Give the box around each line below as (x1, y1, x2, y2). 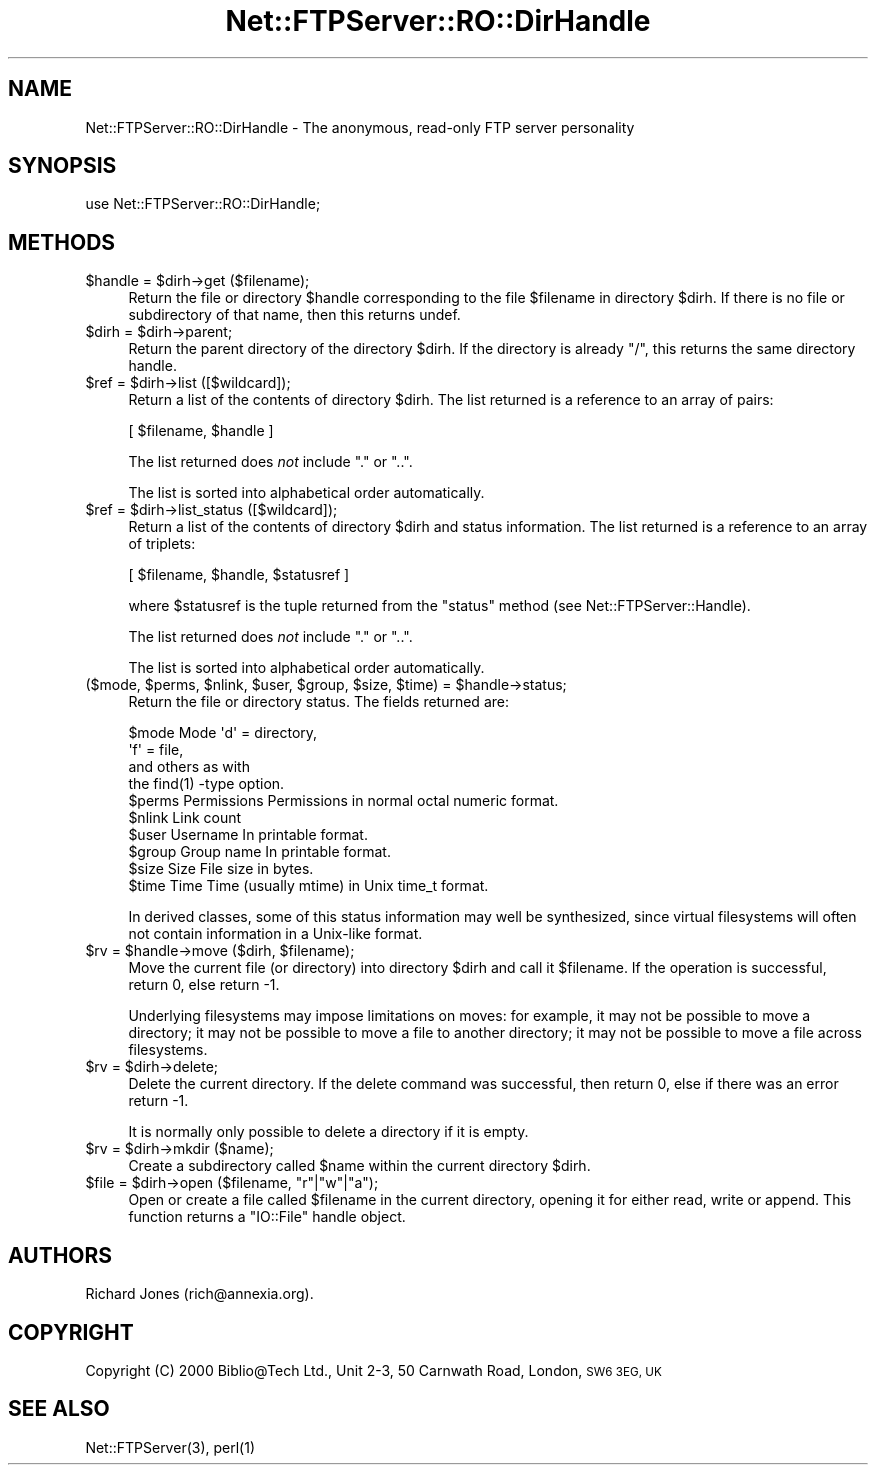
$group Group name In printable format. (128, 843, 391, 861)
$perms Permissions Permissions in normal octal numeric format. (128, 792, 559, 810)
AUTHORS (8, 1242, 113, 1268)
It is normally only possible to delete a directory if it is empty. (128, 1123, 529, 1141)
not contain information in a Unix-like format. (128, 925, 423, 943)
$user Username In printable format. (128, 826, 368, 844)
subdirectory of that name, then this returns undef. (128, 306, 461, 324)
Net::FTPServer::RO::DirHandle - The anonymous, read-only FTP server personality (85, 118, 635, 136)
